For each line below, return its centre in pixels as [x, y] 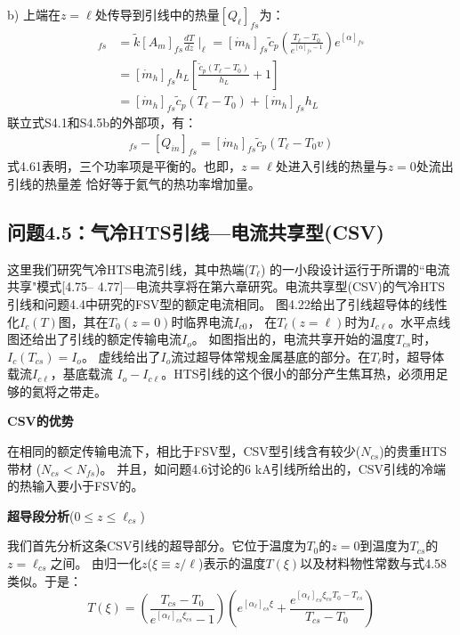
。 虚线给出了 [121, 356]
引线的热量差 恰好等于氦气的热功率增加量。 [134, 183]
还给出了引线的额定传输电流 [100, 339]
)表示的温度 [232, 563]
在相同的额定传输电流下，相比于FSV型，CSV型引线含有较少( [184, 451]
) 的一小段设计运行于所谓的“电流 [355, 269]
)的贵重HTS [413, 451]
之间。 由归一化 [96, 563]
